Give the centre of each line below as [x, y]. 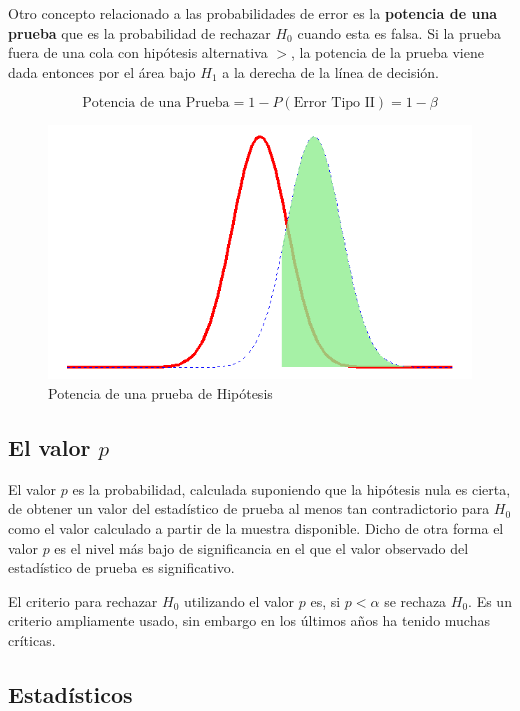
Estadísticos [70, 693]
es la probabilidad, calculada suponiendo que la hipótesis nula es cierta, [291, 488]
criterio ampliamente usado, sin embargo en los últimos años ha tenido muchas [249, 620]
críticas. [32, 639]
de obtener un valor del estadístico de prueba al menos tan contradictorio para [249, 508]
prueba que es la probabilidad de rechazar [139, 32]
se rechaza [415, 600]
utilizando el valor [239, 600]
